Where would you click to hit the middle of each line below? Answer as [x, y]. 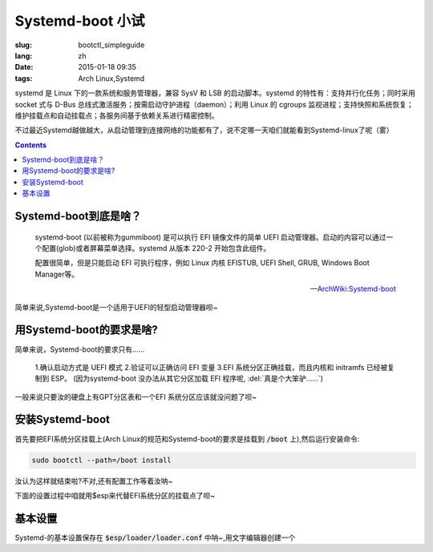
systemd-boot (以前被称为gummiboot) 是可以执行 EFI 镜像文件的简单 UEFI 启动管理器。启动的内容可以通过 [210, 237]
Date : [24, 67]
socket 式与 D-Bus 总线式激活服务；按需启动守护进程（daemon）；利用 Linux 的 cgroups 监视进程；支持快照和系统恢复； [214, 104]
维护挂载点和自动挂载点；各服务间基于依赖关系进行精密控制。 [117, 115]
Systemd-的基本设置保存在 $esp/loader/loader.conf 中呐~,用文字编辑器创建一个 [155, 538]
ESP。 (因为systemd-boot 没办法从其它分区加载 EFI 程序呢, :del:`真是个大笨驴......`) [187, 379]
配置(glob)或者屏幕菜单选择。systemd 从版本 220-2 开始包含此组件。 [156, 248]
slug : [23, 45]
